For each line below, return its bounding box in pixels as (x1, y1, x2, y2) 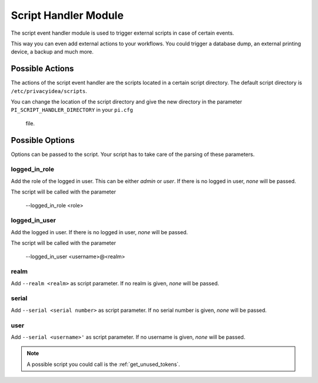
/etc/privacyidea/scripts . (11, 87, 88, 94)
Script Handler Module (11, 9, 124, 22)
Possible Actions (11, 64, 74, 74)
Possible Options (11, 135, 75, 145)
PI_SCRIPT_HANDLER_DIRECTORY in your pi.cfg (11, 106, 134, 114)
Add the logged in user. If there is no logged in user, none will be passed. (11, 228, 188, 235)
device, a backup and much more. (11, 48, 94, 55)
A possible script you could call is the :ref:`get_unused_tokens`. (26, 361, 180, 368)
